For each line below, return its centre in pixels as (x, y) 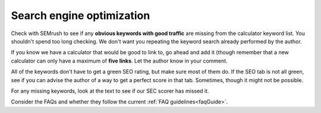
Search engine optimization (81, 15)
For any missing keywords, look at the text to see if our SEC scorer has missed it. (110, 91)
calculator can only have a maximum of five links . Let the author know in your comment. (119, 61)
